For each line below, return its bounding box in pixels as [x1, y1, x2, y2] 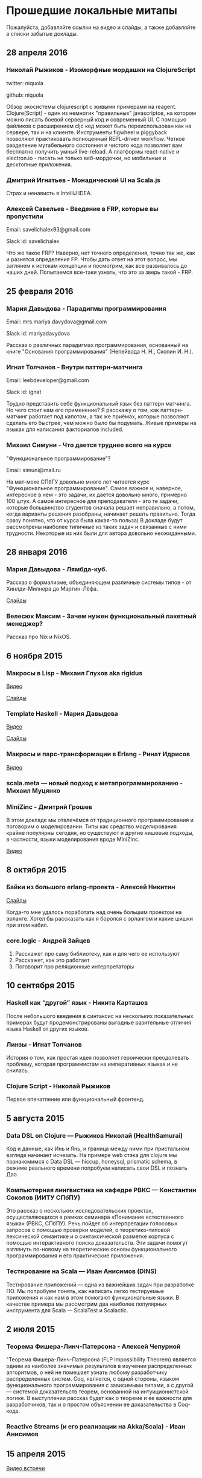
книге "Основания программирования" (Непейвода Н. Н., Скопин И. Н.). [6, 348, 194, 355]
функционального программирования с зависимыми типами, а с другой [6, 1382, 194, 1389]
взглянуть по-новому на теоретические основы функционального [6, 1246, 177, 1253]
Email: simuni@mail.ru [6, 466, 62, 473]
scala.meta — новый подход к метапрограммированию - [6, 779, 183, 787]
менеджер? [6, 620, 43, 628]
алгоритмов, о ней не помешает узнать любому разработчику [6, 1369, 168, 1376]
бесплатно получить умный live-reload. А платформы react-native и [6, 147, 180, 155]
